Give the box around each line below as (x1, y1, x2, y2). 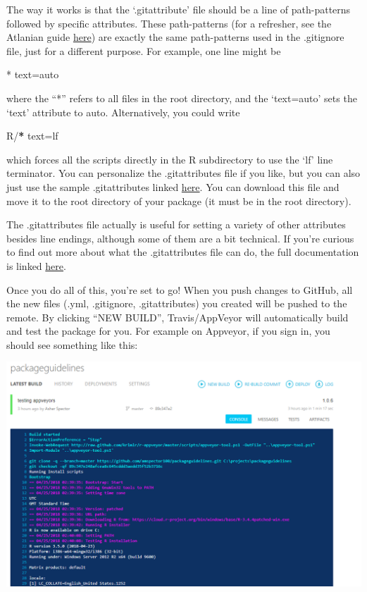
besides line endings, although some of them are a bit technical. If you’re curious (6, 230, 354, 245)
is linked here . (6, 258, 66, 273)
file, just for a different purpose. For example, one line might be (6, 43, 281, 58)
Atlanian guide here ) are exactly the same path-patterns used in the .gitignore (6, 30, 344, 44)
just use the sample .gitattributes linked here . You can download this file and (6, 179, 340, 194)
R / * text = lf (6, 128, 58, 143)
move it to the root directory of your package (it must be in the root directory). (6, 193, 352, 208)
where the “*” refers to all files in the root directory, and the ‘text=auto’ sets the (6, 90, 357, 105)
